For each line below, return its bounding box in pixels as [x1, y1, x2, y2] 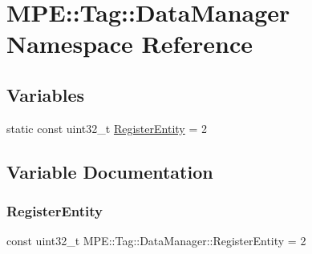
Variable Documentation [6, 159, 213, 183]
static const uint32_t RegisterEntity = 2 [6, 119, 207, 136]
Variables [6, 82, 85, 107]
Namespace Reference [6, 27, 253, 60]
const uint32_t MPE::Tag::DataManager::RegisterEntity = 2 [6, 232, 306, 249]
